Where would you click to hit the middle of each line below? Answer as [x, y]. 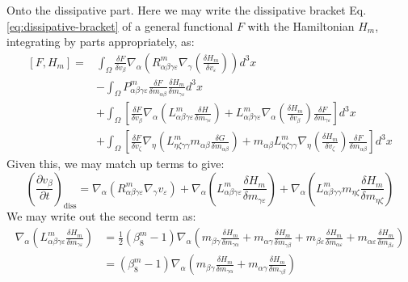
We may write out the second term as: [101, 216]
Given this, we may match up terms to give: [116, 164]
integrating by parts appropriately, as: [101, 42]
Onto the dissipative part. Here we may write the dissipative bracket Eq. [187, 10]
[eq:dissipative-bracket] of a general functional [120, 25]
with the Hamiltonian [301, 25]
